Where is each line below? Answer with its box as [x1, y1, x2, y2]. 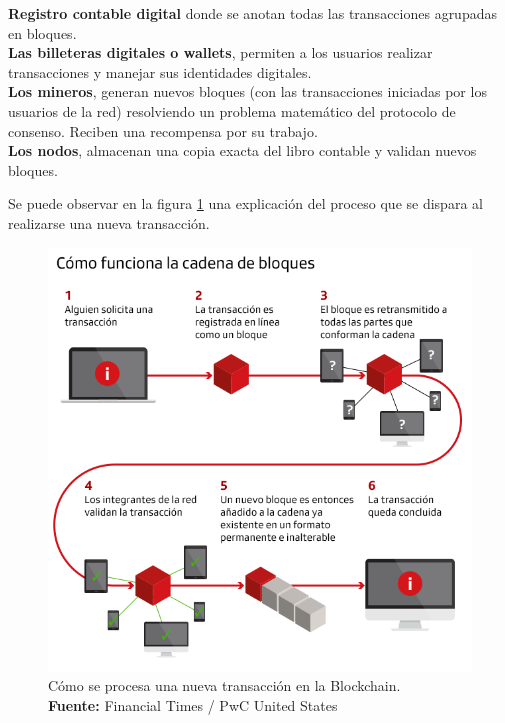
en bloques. [8, 22, 77, 43]
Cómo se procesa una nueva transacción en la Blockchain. [48, 675, 401, 696]
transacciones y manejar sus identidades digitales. [8, 61, 312, 82]
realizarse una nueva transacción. [8, 212, 210, 233]
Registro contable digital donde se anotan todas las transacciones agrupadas [8, 3, 497, 23]
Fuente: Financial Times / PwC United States [48, 694, 338, 715]
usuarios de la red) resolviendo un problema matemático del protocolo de [8, 100, 456, 121]
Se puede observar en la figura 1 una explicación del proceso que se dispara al [8, 193, 483, 214]
